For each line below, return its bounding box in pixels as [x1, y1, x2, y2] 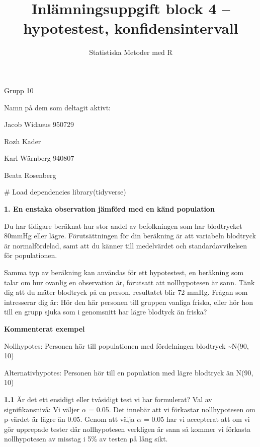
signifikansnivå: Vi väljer [4, 404, 79, 414]
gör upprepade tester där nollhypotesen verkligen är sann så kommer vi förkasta [4, 423, 251, 434]
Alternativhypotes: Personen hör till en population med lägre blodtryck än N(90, [4, 367, 253, 377]
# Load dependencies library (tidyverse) [4, 186, 126, 197]
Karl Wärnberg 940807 [4, 153, 74, 163]
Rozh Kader [4, 136, 41, 146]
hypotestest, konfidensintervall [23, 18, 238, 38]
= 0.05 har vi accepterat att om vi [143, 414, 250, 424]
